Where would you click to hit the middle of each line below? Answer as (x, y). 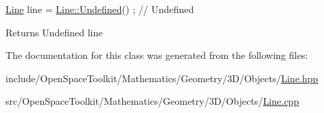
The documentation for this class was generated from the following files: (157, 55)
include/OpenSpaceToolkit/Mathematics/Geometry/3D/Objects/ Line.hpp (162, 78)
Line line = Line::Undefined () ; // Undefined (100, 9)
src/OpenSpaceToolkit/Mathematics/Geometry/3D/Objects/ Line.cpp (152, 101)
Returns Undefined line (54, 32)
